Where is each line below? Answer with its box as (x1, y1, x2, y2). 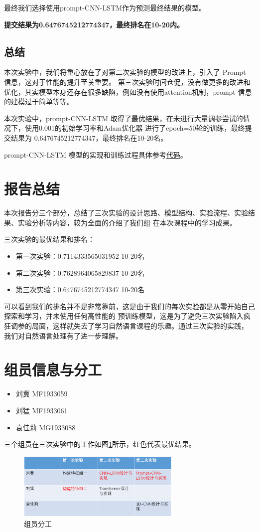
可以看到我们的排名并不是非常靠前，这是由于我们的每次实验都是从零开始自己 (4, 301, 255, 311)
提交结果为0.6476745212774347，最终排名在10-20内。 (4, 19, 184, 29)
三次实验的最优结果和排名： (4, 234, 95, 244)
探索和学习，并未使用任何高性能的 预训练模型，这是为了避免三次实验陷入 (4, 311, 244, 321)
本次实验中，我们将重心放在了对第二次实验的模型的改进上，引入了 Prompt (4, 67, 246, 77)
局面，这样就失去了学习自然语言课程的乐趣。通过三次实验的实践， (31, 321, 248, 331)
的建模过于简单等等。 (4, 96, 74, 107)
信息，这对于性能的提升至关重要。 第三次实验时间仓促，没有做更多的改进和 (4, 76, 251, 87)
